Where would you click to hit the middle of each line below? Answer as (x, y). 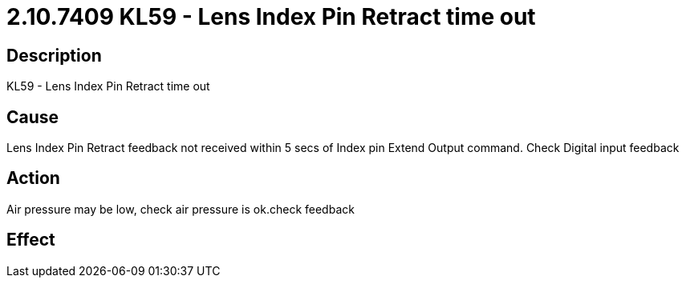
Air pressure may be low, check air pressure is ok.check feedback (181, 209)
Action (33, 178)
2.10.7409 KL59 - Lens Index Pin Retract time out (271, 17)
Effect (31, 240)
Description (54, 55)
